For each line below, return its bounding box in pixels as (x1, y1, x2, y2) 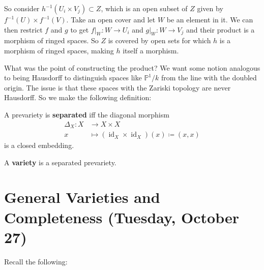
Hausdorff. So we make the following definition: (4, 92, 152, 103)
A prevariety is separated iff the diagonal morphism (4, 109, 169, 119)
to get (70, 24, 89, 35)
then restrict (4, 24, 43, 35)
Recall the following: (4, 256, 68, 266)
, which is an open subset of (101, 3, 188, 13)
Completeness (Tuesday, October (4, 206, 239, 227)
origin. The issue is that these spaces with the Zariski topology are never (4, 82, 231, 93)
